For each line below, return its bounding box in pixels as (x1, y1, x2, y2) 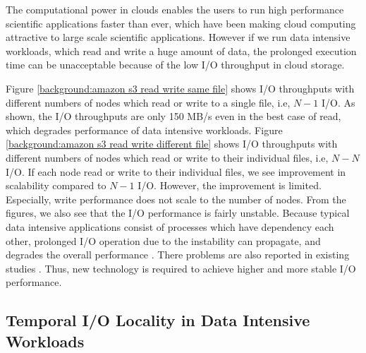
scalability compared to (6, 178, 106, 193)
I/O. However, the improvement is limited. (138, 178, 322, 193)
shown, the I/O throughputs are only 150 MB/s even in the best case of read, (6, 109, 341, 124)
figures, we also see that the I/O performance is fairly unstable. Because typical (6, 205, 350, 220)
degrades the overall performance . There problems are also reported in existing (6, 247, 350, 262)
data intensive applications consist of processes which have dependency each (6, 219, 334, 234)
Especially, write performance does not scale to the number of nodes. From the (6, 191, 346, 206)
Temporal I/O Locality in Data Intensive (6, 309, 310, 331)
